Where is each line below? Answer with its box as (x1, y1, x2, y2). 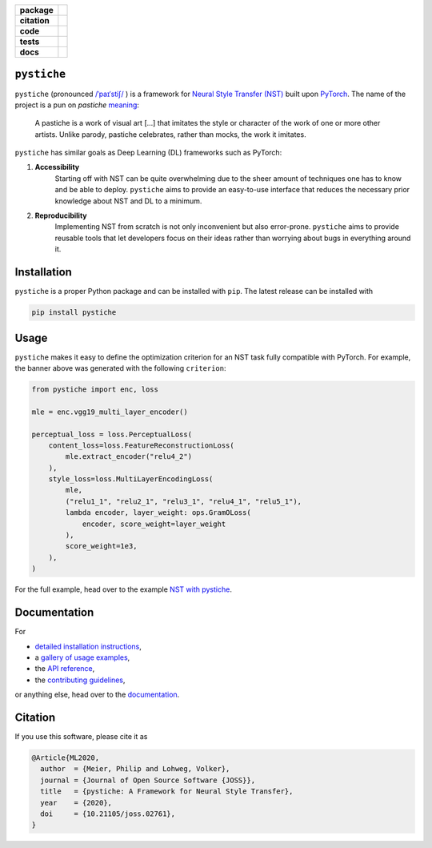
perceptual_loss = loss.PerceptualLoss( (31, 429, 192, 439)
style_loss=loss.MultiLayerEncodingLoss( (48, 475, 214, 484)
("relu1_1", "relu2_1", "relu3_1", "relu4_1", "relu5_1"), (65, 496, 302, 506)
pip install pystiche (31, 308, 117, 317)
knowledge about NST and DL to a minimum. (54, 196, 202, 206)
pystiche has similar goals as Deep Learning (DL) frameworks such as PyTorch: (14, 148, 282, 158)
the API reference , (34, 664, 95, 673)
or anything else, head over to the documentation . (14, 689, 180, 700)
